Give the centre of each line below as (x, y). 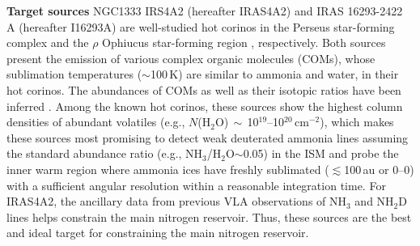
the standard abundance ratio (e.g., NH (105, 153)
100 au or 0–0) (379, 169)
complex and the (48, 42)
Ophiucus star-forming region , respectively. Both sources (244, 42)
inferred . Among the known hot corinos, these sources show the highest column (205, 106)
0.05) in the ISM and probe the (321, 153)
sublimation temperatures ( (74, 74)
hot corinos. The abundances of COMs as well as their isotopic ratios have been (204, 89)
